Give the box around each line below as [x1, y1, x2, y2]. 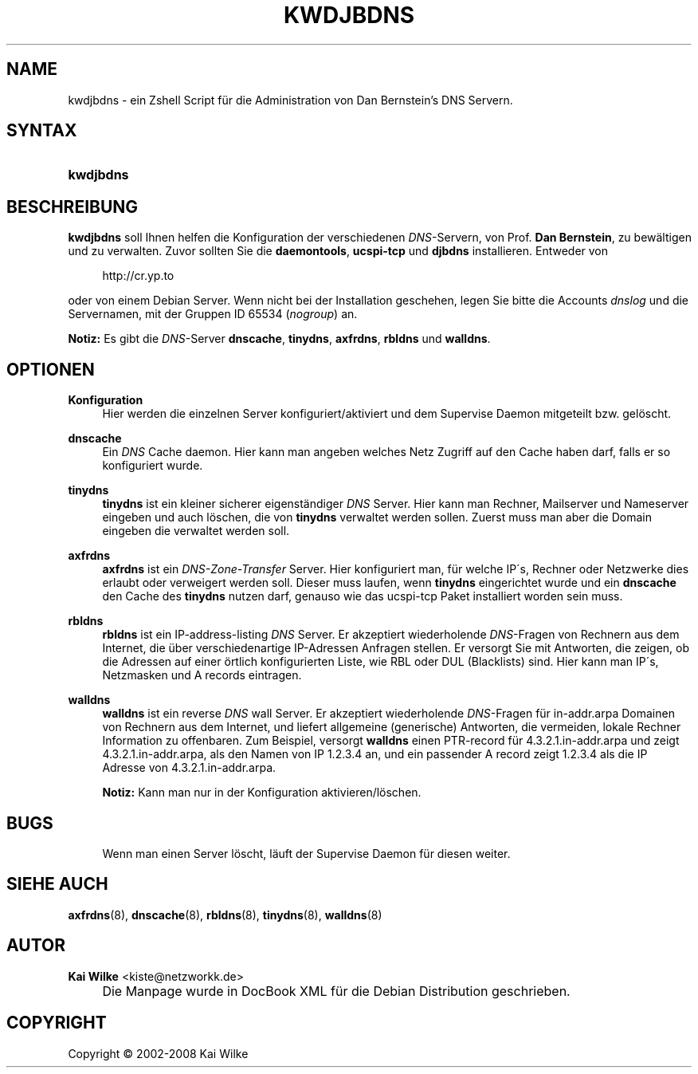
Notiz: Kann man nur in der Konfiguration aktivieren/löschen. [102, 785, 422, 800]
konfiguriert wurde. [102, 458, 203, 473]
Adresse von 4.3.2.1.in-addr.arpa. [102, 761, 276, 775]
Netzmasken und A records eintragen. [102, 668, 302, 683]
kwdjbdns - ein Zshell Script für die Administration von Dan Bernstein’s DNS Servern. [68, 92, 513, 107]
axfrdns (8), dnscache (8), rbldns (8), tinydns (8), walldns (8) [68, 907, 382, 922]
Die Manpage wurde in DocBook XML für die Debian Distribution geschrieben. [102, 982, 571, 999]
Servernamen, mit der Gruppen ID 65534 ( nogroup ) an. [68, 307, 358, 321]
